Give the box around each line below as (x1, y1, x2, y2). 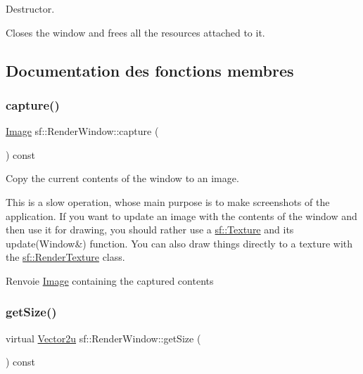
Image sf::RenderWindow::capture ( (6, 124, 159, 138)
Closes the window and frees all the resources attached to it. (6, 25, 265, 39)
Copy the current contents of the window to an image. (6, 171, 239, 186)
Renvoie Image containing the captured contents (6, 273, 214, 288)
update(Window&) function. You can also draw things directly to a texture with (6, 236, 353, 250)
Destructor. (6, 1, 55, 15)
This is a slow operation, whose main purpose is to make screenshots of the (6, 194, 330, 209)
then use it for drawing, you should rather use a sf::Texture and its (6, 222, 294, 237)
